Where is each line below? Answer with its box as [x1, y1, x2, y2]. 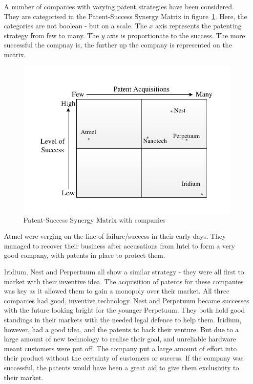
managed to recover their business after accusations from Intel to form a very [4, 240, 235, 250]
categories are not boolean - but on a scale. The [4, 21, 147, 31]
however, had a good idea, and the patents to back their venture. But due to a [4, 324, 239, 334]
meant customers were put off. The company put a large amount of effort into [4, 343, 237, 353]
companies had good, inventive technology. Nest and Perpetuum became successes [4, 295, 249, 305]
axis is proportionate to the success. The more [106, 30, 245, 40]
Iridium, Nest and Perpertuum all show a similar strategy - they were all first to [4, 267, 244, 276]
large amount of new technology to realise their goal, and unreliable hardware [4, 334, 236, 344]
